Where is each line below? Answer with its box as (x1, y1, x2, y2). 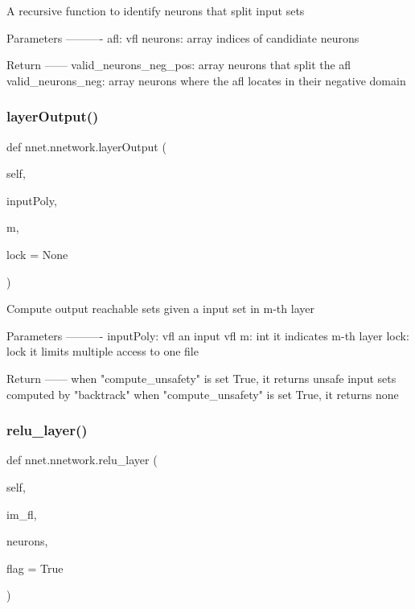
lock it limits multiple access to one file (6, 343, 199, 360)
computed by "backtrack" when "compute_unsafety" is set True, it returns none (6, 385, 399, 402)
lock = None (6, 245, 68, 262)
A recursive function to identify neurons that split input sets (6, 2, 305, 19)
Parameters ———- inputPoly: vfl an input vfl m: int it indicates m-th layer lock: (6, 327, 409, 344)
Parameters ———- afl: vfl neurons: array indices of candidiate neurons (6, 29, 360, 46)
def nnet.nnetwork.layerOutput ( (6, 138, 166, 154)
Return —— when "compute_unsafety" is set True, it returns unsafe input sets (6, 369, 397, 386)
